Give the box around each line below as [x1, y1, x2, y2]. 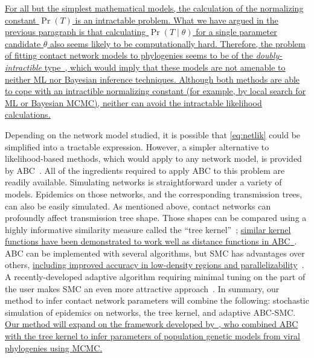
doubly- [255, 49, 283, 62]
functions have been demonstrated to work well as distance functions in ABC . [5, 235, 297, 248]
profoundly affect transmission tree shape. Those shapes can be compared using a [5, 211, 307, 224]
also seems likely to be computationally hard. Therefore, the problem [50, 37, 306, 50]
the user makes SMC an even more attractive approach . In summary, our [5, 282, 280, 295]
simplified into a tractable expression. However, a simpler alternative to [5, 140, 269, 153]
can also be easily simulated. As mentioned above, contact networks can [5, 199, 271, 212]
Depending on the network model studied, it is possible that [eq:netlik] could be [5, 128, 301, 141]
